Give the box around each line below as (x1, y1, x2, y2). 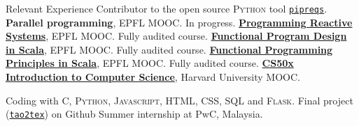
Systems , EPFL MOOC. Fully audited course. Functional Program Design (6, 29, 347, 43)
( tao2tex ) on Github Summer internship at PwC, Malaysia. (6, 107, 263, 121)
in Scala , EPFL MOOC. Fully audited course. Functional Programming (6, 42, 333, 56)
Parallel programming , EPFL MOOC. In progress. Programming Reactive (6, 15, 353, 29)
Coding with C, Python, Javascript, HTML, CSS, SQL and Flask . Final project (6, 93, 353, 107)
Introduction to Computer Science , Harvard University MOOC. (6, 70, 300, 84)
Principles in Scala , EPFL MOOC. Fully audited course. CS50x (6, 56, 294, 70)
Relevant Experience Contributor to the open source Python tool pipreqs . (6, 1, 328, 15)
